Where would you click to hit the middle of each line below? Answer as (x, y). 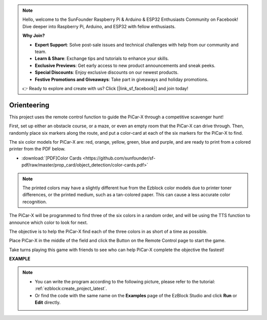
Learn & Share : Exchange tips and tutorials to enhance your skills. (102, 58)
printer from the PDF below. (37, 149)
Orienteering (29, 105)
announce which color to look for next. (48, 222)
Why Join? (34, 36)
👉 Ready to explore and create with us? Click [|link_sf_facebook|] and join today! (105, 88)
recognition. (35, 202)
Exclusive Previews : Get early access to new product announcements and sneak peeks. (125, 65)
